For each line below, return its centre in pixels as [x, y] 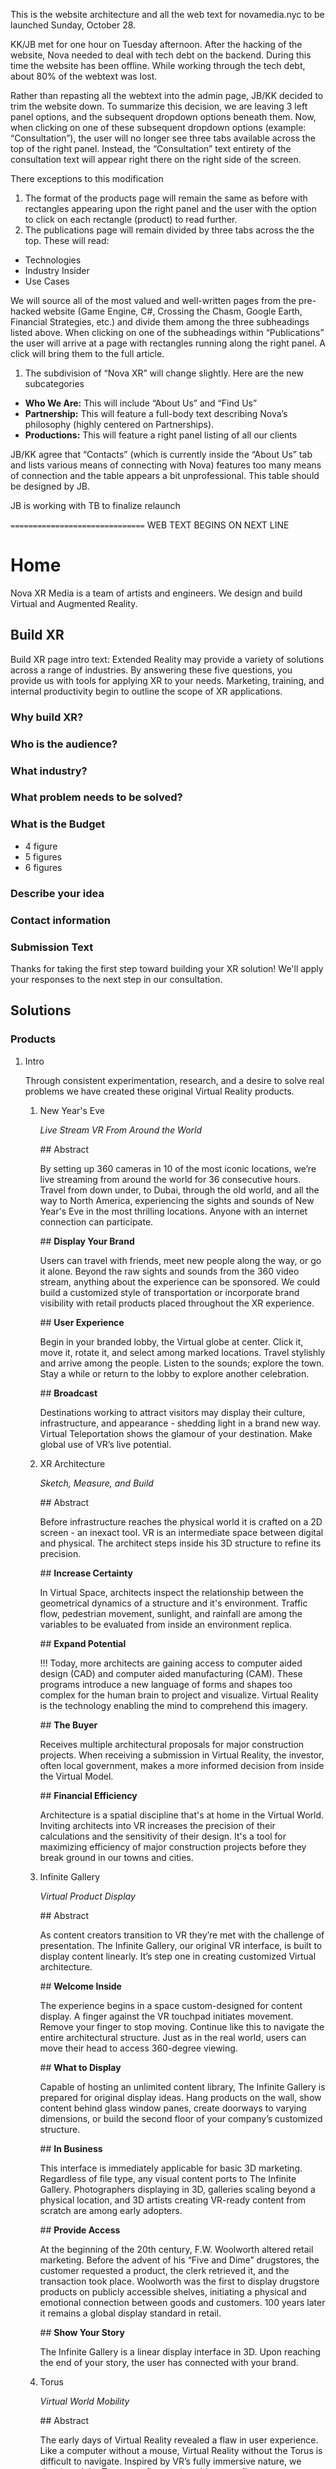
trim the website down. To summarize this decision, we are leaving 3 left [159, 106]
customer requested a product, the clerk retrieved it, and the [164, 2270]
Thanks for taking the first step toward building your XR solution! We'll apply [167, 968]
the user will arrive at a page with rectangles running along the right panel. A [168, 343]
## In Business [71, 2148]
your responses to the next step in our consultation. [116, 979]
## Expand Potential [83, 1643]
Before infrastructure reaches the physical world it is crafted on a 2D [181, 1521]
